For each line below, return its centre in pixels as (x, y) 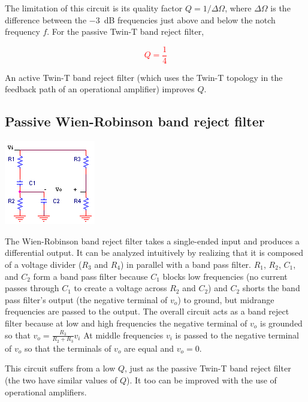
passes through (32, 288)
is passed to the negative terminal (237, 335)
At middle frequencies (123, 335)
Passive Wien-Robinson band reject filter (135, 121)
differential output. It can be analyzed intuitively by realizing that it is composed (154, 253)
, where (238, 8)
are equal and (149, 348)
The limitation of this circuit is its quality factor (94, 8)
